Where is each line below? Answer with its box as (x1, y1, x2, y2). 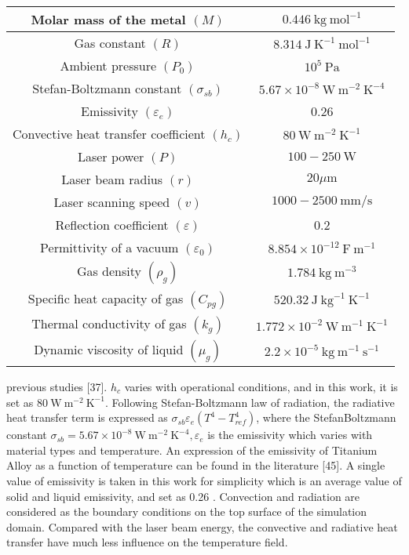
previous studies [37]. (6, 379, 108, 394)
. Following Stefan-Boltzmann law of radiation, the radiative (104, 394, 395, 410)
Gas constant (74, 34, 146, 52)
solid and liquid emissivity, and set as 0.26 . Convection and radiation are (6, 488, 360, 504)
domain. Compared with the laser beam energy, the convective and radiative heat (6, 518, 398, 535)
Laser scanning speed (53, 193, 170, 211)
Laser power (77, 147, 144, 165)
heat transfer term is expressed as (6, 409, 168, 426)
